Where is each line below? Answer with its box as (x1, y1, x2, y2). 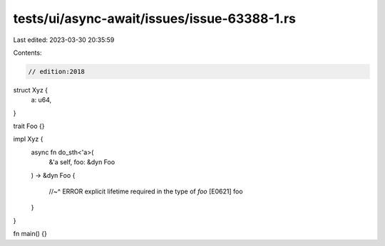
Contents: (13, 48, 42, 57)
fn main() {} (13, 230, 48, 238)
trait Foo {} (13, 122, 45, 131)
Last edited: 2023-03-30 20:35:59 (13, 36, 115, 44)
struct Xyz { (13, 85, 48, 94)
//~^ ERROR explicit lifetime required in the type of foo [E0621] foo (48, 187, 243, 196)
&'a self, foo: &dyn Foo (48, 158, 115, 166)
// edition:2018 (28, 68, 86, 75)
